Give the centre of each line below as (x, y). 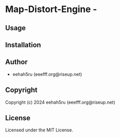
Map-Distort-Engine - (51, 9)
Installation (23, 45)
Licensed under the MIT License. (39, 130)
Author (16, 62)
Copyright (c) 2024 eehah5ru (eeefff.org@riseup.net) (60, 102)
